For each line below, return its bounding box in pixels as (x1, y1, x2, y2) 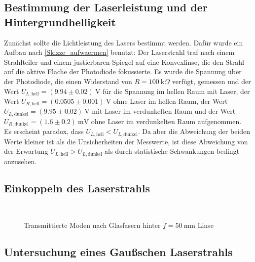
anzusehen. (4, 156, 37, 166)
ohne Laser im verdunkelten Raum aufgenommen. (91, 116, 242, 126)
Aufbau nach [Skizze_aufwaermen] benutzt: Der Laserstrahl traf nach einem (4, 47, 235, 57)
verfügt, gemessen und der (172, 76, 251, 86)
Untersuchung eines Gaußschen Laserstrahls (4, 244, 233, 260)
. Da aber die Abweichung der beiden (138, 126, 251, 136)
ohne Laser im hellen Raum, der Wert (113, 96, 228, 106)
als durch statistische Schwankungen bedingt (105, 146, 240, 156)
